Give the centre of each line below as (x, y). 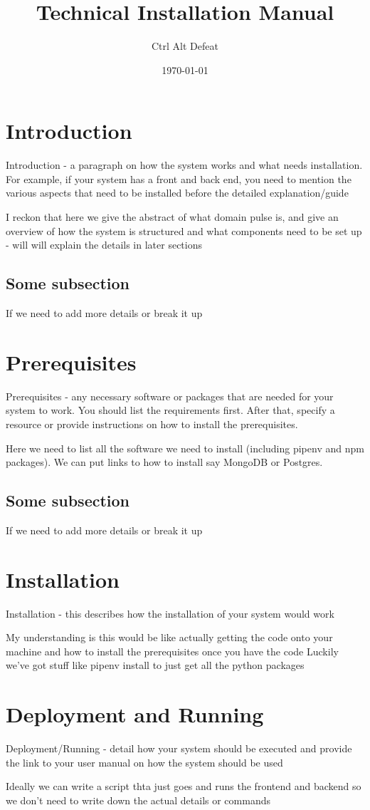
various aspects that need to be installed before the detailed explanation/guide (177, 193)
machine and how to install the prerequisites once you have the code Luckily (172, 651)
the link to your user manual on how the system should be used (144, 762)
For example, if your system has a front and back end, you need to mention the (179, 178)
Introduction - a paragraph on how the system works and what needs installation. (184, 165)
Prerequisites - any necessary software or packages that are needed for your (170, 396)
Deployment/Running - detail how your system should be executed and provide (179, 748)
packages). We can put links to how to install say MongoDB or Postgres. (164, 462)
